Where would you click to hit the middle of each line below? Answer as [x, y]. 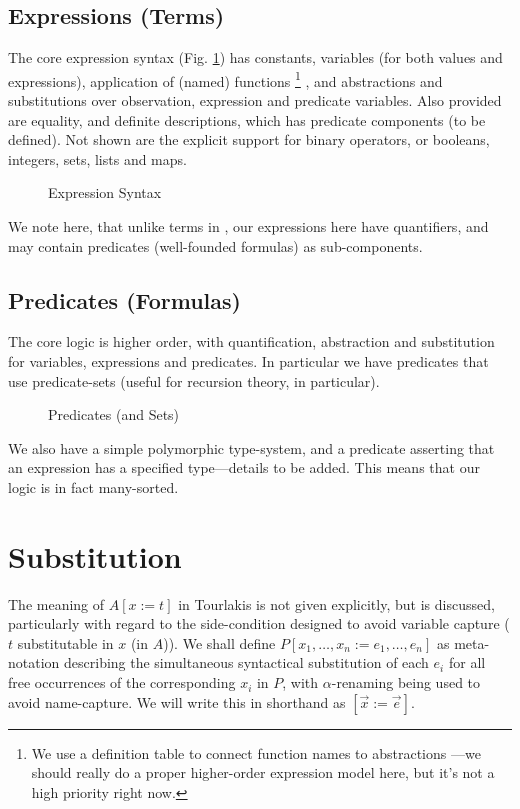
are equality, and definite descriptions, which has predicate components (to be [247, 119]
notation [34, 662]
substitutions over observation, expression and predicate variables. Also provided [255, 100]
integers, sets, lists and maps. [97, 158]
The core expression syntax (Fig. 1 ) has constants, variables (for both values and [255, 57]
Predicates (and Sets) [114, 414]
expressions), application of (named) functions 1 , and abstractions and [225, 79]
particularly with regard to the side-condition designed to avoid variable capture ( [259, 623]
